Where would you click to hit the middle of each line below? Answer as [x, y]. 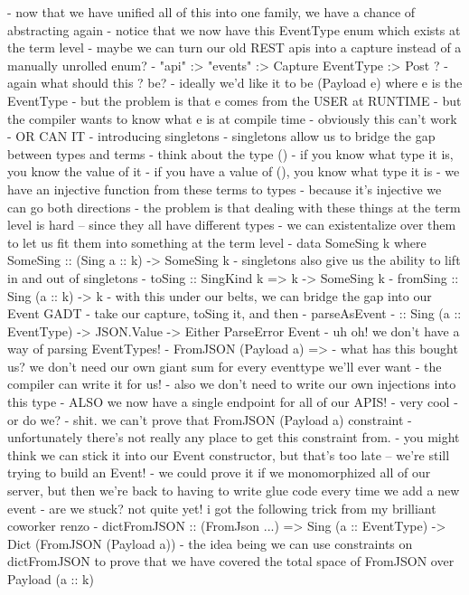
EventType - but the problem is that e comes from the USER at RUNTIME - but [234, 100]
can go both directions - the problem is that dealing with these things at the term [234, 207]
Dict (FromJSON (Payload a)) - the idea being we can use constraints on [210, 543]
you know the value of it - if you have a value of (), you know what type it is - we [234, 171]
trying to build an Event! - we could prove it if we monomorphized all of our [219, 472]
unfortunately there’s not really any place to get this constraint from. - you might [234, 437]
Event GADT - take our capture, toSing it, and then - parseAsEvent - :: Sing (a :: [234, 313]
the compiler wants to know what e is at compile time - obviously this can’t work [232, 118]
